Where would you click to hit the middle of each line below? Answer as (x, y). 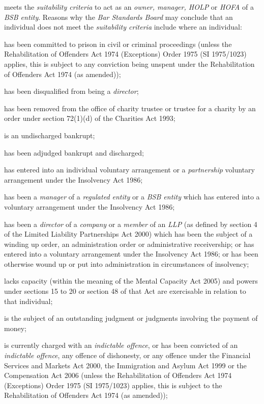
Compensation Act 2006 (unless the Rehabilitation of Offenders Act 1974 (118, 375)
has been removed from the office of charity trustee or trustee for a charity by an (130, 108)
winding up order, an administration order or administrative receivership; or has (129, 244)
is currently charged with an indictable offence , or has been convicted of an (121, 345)
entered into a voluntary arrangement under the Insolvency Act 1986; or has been (131, 254)
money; (15, 328)
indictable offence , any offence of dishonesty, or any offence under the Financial (127, 355)
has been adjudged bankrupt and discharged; (74, 152)
